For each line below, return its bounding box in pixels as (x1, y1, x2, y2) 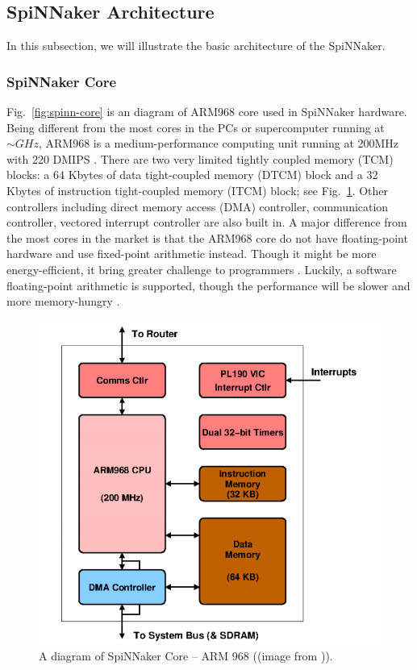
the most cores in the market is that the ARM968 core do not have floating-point (6, 229, 408, 246)
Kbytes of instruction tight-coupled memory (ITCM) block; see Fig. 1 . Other (6, 181, 389, 198)
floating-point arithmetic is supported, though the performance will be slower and (6, 277, 411, 293)
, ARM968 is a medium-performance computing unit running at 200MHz (39, 135, 399, 152)
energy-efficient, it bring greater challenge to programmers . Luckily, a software (6, 260, 397, 277)
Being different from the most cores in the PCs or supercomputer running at (6, 119, 385, 135)
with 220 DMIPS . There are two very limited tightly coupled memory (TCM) (6, 150, 394, 167)
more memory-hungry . (6, 293, 120, 310)
